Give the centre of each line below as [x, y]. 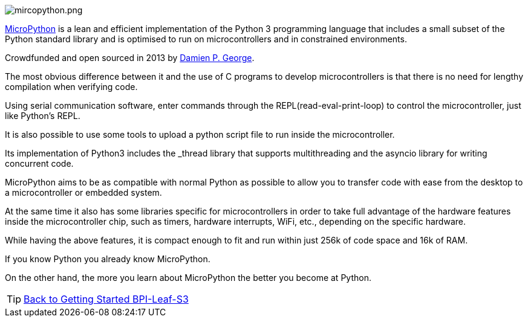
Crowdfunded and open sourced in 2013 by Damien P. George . [130, 58]
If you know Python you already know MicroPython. [108, 259]
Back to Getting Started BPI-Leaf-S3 [106, 299]
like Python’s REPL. [43, 116]
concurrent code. [39, 163]
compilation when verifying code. [71, 87]
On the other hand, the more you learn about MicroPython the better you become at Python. [188, 278]
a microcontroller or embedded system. [83, 192]
